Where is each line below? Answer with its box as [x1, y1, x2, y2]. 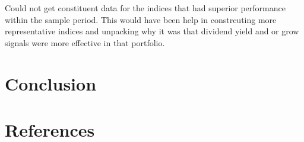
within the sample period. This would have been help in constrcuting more [5, 13, 277, 25]
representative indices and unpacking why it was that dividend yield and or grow [5, 25, 299, 37]
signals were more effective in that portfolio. [5, 36, 165, 49]
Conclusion [5, 71, 97, 95]
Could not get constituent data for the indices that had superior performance [5, 2, 286, 14]
